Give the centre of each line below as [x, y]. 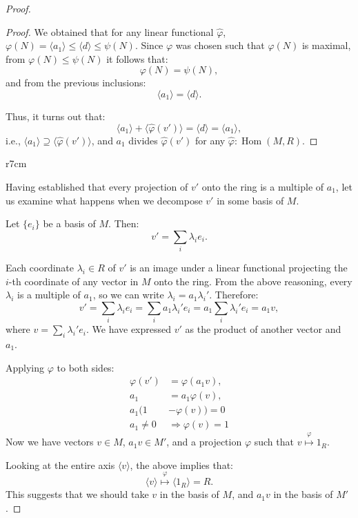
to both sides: [86, 367]
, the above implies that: [181, 464]
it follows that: [137, 58]
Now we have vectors [50, 442]
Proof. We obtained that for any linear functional [110, 31]
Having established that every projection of [97, 186]
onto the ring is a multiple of [263, 186]
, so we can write [128, 295]
